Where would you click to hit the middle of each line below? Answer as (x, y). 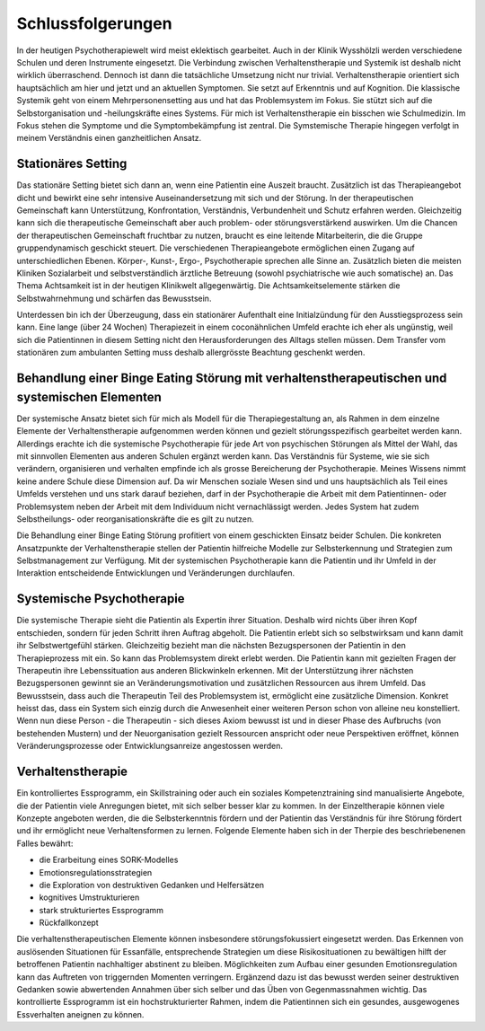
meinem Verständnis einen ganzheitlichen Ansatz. (109, 138)
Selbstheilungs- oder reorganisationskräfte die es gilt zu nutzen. (136, 519)
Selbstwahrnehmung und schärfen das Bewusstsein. (114, 298)
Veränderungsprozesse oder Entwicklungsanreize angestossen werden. (150, 746)
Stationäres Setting (72, 164)
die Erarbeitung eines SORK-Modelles (109, 860)
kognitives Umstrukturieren (89, 897)
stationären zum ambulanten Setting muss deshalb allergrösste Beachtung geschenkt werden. (191, 352)
